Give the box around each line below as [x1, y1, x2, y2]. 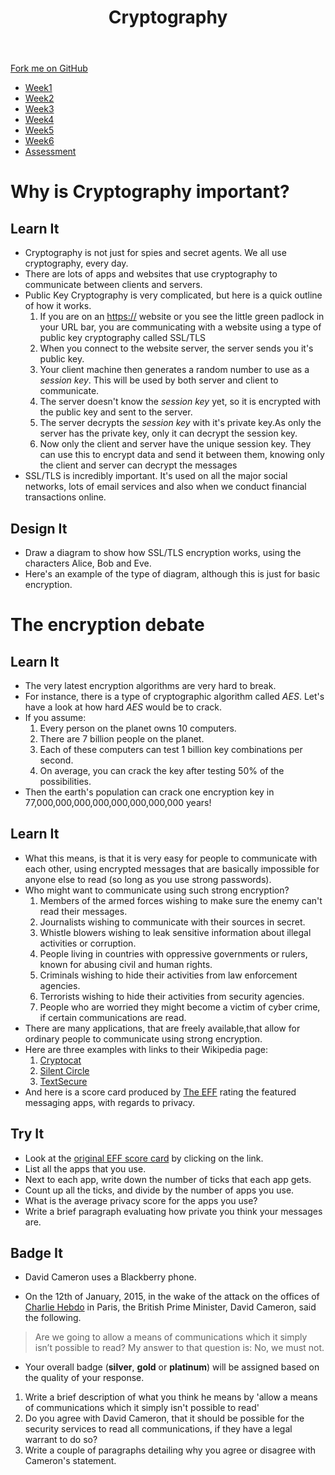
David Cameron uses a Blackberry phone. [24, 1271, 197, 1283]
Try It [10, 1126, 45, 1143]
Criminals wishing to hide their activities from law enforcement [39, 969, 298, 981]
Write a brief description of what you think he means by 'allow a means [24, 1391, 318, 1403]
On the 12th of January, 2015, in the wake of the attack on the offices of [24, 1291, 320, 1303]
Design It [10, 520, 68, 537]
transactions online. [24, 491, 107, 503]
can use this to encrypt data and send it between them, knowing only [39, 449, 325, 461]
